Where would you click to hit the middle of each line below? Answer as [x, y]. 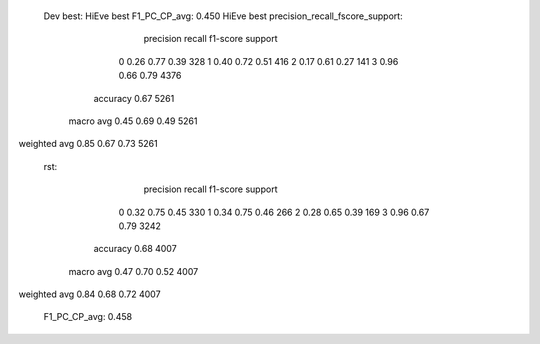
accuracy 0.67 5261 [134, 98]
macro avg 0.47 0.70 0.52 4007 [133, 271]
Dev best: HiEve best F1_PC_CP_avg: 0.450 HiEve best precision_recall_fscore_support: [223, 16]
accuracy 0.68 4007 [135, 249]
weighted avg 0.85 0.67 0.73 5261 [88, 144]
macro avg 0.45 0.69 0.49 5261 [133, 121]
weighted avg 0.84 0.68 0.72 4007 [89, 294]
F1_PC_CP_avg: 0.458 [88, 317]
